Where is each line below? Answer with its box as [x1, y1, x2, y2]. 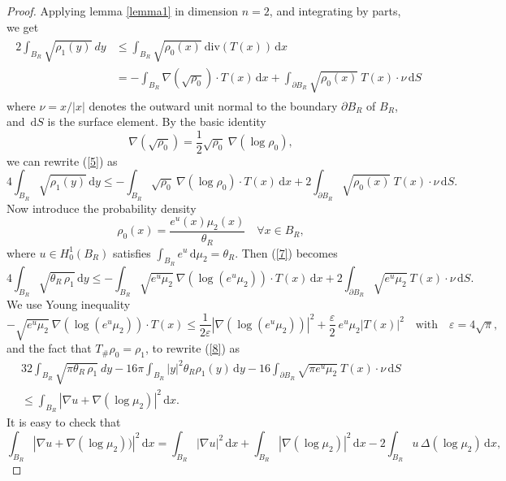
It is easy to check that [6, 414, 121, 431]
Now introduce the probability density [6, 199, 197, 216]
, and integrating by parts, [269, 2, 401, 19]
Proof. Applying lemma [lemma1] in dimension [6, 2, 239, 19]
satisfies [112, 244, 151, 261]
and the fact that [6, 340, 92, 357]
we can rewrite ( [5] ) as [6, 152, 118, 169]
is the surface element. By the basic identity [47, 113, 266, 130]
